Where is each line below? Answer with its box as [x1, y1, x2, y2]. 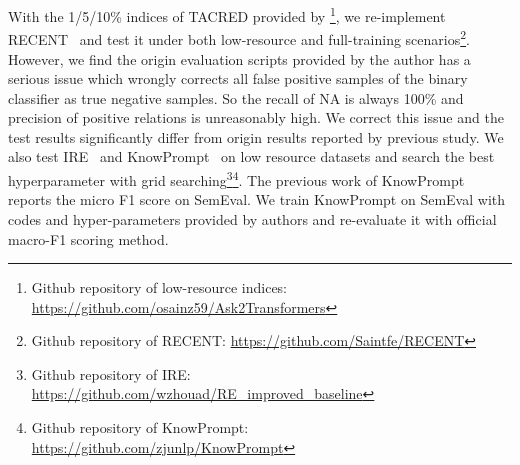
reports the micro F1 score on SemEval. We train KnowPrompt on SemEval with [8, 189, 505, 210]
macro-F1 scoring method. [8, 228, 169, 249]
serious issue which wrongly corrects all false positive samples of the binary [8, 68, 468, 89]
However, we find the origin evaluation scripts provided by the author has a [8, 48, 471, 69]
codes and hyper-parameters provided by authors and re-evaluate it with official [8, 208, 497, 229]
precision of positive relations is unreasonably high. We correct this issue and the [8, 107, 504, 128]
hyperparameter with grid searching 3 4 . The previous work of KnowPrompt [8, 167, 465, 190]
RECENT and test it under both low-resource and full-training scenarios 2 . [8, 26, 470, 49]
